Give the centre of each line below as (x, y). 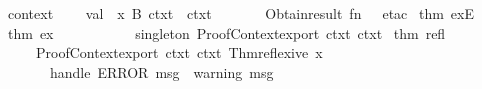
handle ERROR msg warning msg (161, 71)
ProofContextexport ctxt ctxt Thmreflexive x (179, 52)
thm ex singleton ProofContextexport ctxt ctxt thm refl (227, 32)
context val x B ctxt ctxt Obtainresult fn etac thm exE (241, 13)
